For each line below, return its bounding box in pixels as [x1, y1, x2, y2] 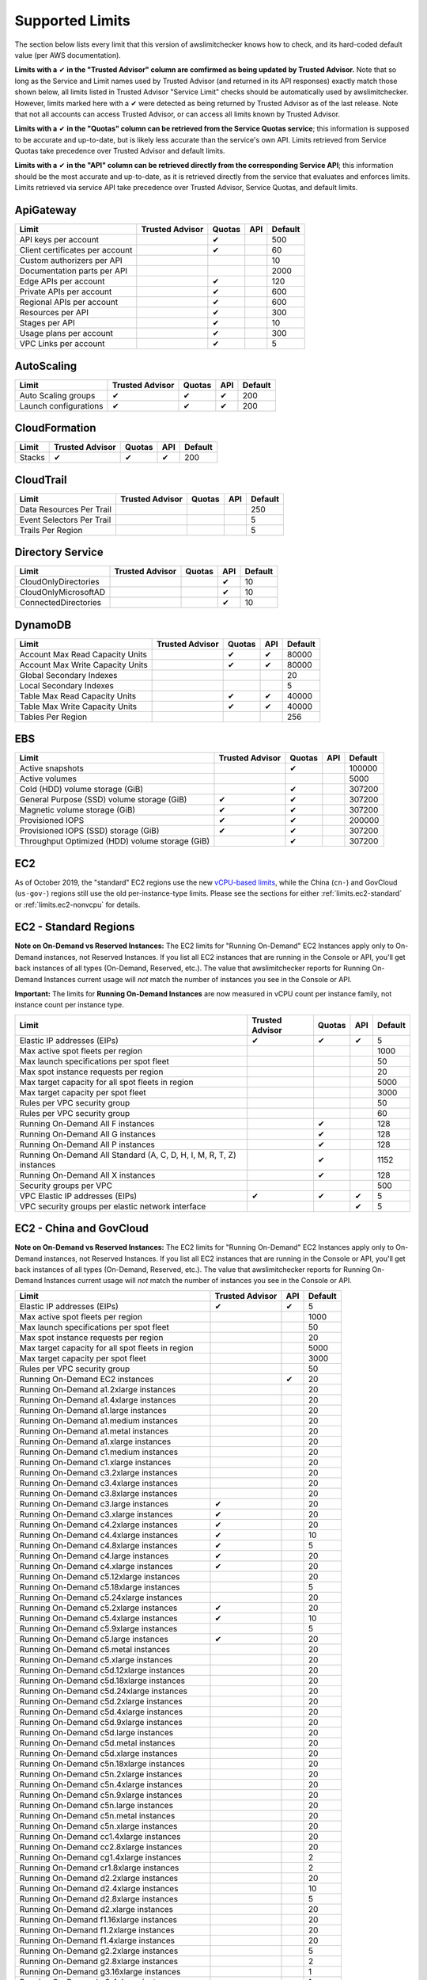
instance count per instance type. [14, 1000, 124, 1010]
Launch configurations [19, 400, 104, 411]
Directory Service [14, 546, 104, 559]
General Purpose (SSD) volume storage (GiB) [19, 794, 187, 805]
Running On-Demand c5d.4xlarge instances [19, 1706, 183, 1717]
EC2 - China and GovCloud [14, 1222, 149, 1236]
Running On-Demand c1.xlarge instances [19, 1456, 172, 1468]
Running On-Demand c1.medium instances [19, 1446, 178, 1457]
